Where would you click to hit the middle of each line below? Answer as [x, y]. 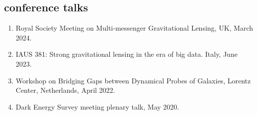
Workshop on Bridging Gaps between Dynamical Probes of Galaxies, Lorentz [133, 80]
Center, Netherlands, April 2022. [65, 90]
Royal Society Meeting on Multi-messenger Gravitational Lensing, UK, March [134, 28]
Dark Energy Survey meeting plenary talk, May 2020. [97, 106]
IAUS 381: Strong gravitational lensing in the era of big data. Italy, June [127, 54]
